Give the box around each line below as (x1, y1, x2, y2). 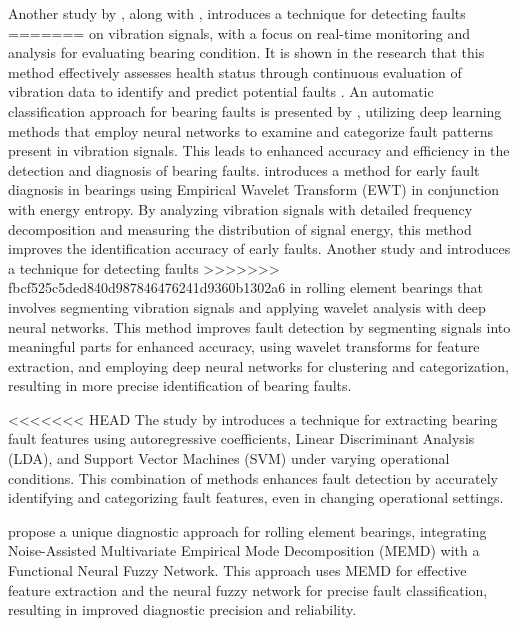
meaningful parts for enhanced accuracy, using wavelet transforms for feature (8, 336, 480, 357)
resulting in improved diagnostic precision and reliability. (8, 599, 357, 620)
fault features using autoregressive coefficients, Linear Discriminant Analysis (8, 428, 475, 449)
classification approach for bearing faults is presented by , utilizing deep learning (8, 100, 502, 121)
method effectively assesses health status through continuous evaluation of (8, 61, 462, 82)
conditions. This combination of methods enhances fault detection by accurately (8, 467, 498, 488)
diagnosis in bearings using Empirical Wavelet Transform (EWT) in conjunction (8, 179, 499, 200)
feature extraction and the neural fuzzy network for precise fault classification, (8, 579, 488, 600)
